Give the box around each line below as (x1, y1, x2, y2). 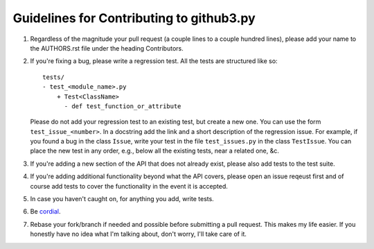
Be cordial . (30, 207, 61, 216)
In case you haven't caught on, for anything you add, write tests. (30, 195, 214, 203)
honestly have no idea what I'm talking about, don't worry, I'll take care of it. (30, 230, 247, 239)
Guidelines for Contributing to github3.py (12, 10, 256, 26)
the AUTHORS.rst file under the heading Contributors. (30, 44, 184, 52)
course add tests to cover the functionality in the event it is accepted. (30, 182, 229, 190)
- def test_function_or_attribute (64, 102, 181, 110)
